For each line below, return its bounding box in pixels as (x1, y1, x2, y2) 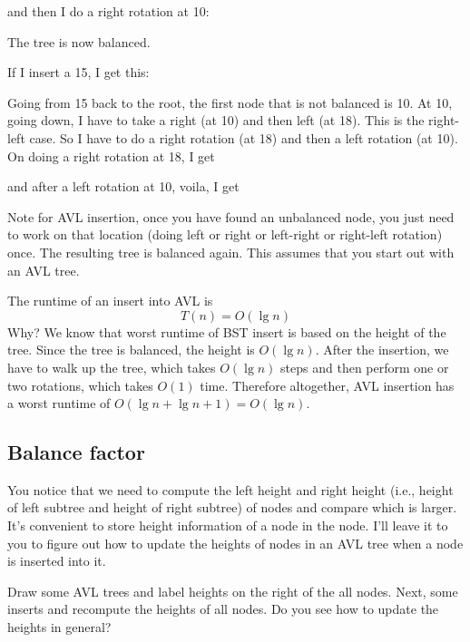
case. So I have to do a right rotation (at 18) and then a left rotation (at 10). (29, 128, 458, 147)
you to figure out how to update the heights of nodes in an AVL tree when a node (7, 533, 464, 552)
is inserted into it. (7, 551, 106, 570)
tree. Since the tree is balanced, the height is (7, 340, 255, 359)
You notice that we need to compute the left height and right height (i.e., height (7, 480, 454, 499)
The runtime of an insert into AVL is (7, 291, 213, 310)
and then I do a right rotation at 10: (7, 2, 210, 20)
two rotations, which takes (7, 375, 153, 394)
